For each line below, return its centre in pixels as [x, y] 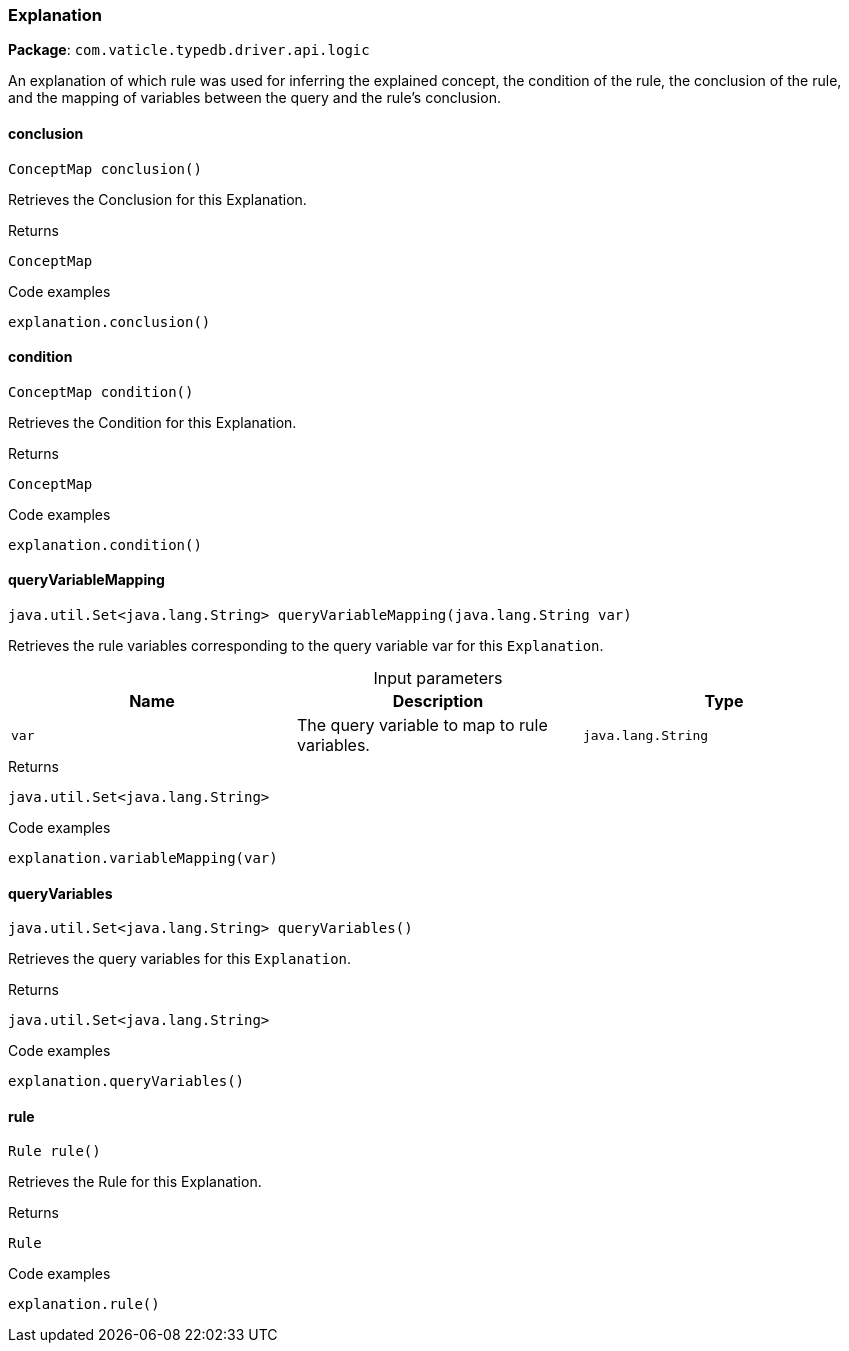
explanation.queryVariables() [126, 1081]
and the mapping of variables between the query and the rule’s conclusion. [254, 98]
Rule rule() [54, 1151]
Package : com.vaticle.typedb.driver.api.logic [189, 50]
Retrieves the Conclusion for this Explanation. [157, 199]
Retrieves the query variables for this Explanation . [180, 959]
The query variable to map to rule [422, 725]
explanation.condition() [105, 544]
